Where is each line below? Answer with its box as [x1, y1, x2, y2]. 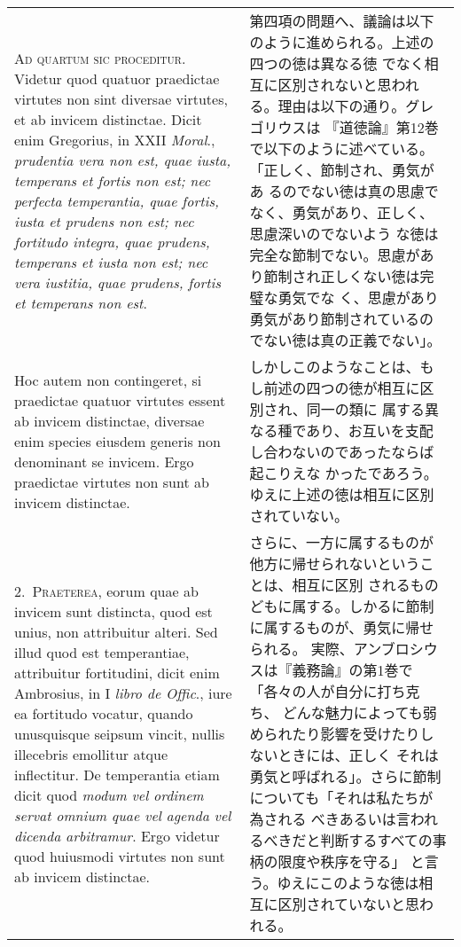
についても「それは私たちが [249, 787, 434, 808]
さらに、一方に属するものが [249, 532, 434, 552]
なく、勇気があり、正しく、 [249, 202, 434, 223]
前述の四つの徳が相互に [263, 378, 420, 398]
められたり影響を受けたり [249, 724, 420, 744]
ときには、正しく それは [277, 745, 439, 765]
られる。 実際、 [249, 638, 354, 659]
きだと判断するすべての [277, 830, 433, 850]
